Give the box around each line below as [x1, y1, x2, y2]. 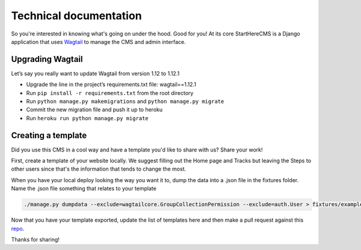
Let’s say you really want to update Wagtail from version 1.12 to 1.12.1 [11, 70, 180, 77]
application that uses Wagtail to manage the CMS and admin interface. [11, 38, 186, 45]
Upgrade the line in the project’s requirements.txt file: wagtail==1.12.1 [26, 81, 197, 88]
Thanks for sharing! [11, 236, 60, 243]
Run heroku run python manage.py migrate [26, 114, 149, 121]
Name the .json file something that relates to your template [11, 185, 156, 192]
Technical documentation [11, 9, 142, 22]
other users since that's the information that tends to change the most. [11, 165, 187, 172]
